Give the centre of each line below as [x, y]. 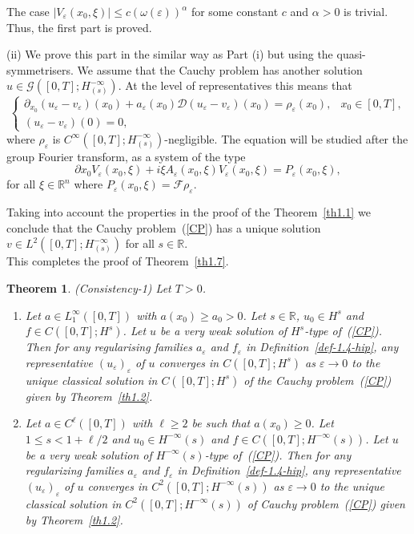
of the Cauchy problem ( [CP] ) [318, 380]
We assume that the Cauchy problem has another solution [220, 69]
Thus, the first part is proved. [79, 27]
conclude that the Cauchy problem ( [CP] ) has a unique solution [164, 227]
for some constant [235, 11]
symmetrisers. [40, 69]
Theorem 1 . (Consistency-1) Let [89, 287]
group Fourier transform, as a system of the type [126, 156]
